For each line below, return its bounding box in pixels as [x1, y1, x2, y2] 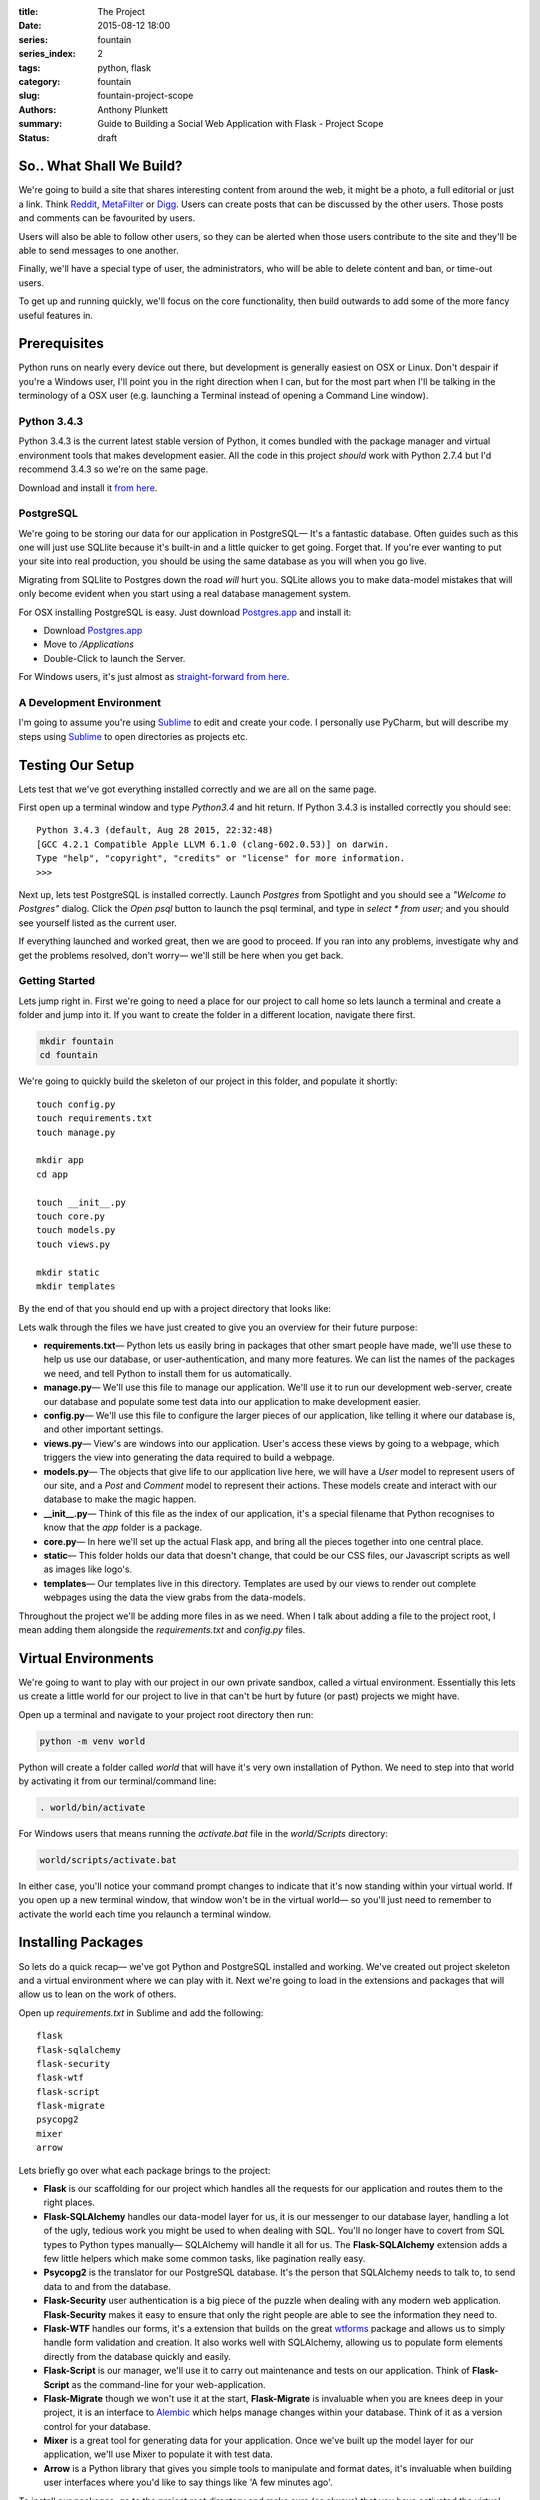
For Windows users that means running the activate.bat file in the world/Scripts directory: [18, 1827, 389, 1839]
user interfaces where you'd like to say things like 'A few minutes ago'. [43, 2476, 334, 2489]
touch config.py [36, 1098, 116, 1110]
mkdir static [36, 1266, 100, 1278]
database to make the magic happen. [43, 1493, 197, 1505]
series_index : [18, 48, 77, 60]
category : [18, 75, 61, 87]
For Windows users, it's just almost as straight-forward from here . [18, 671, 290, 683]
